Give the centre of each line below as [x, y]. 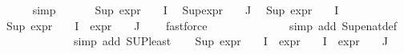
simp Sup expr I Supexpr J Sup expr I [186, 10]
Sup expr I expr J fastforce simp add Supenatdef [202, 25]
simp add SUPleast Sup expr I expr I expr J [230, 41]
